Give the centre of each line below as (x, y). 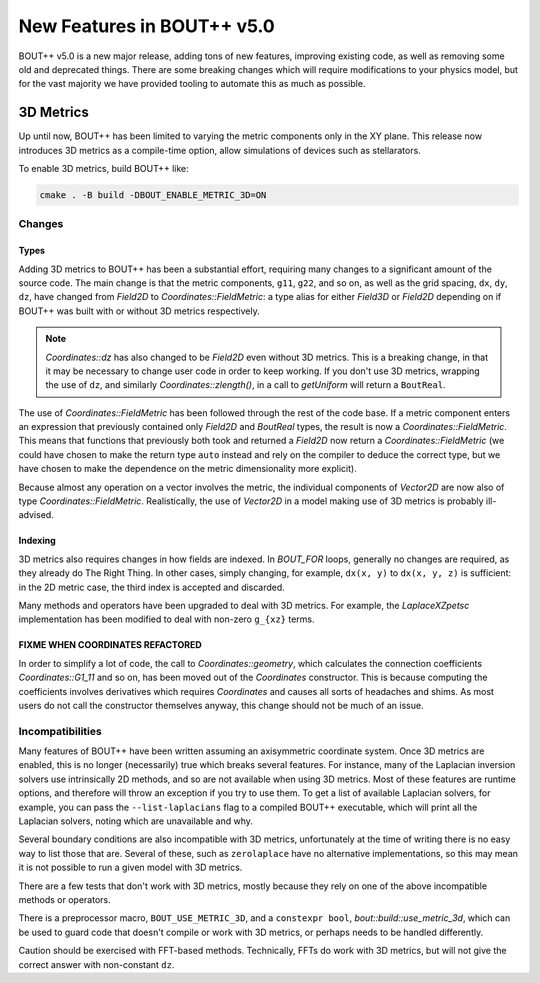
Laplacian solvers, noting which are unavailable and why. (136, 821)
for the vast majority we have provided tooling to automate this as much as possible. (192, 84)
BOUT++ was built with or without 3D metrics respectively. (139, 311)
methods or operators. (64, 899)
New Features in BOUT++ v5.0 (146, 26)
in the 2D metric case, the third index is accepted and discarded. (151, 587)
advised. (36, 515)
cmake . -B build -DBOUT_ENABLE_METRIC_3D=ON (153, 195)
